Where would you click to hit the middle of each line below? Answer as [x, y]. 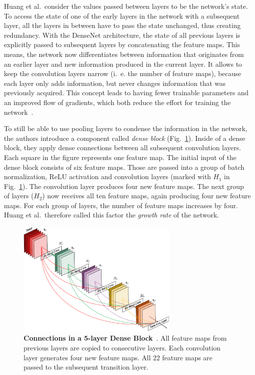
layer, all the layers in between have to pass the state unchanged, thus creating [122, 25]
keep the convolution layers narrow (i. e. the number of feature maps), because [123, 73]
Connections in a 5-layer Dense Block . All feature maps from [125, 338]
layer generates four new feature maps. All [87, 357]
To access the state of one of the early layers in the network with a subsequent [122, 15]
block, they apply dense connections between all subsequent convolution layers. [123, 147]
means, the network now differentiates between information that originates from [124, 54]
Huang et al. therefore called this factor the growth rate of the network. [112, 215]
